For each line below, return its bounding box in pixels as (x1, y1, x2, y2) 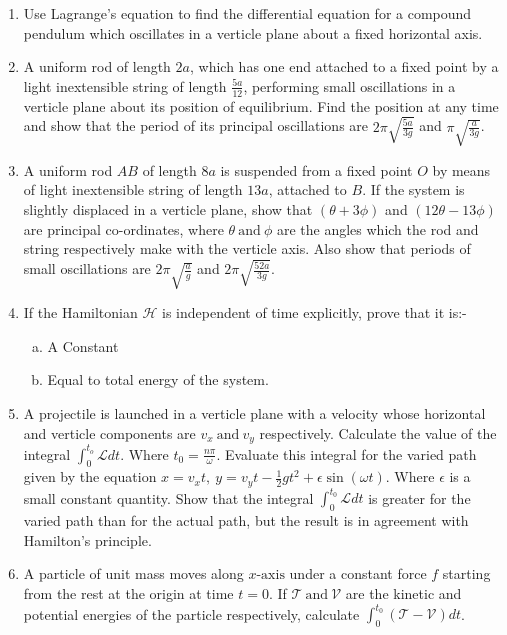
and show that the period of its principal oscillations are (23, 115, 369, 136)
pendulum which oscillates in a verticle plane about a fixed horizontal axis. (23, 22, 483, 43)
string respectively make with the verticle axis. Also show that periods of (23, 238, 471, 259)
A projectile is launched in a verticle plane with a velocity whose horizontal (23, 403, 486, 424)
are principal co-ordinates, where (23, 218, 224, 239)
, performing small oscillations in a (243, 75, 456, 96)
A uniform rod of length (23, 56, 171, 77)
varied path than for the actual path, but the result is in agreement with (23, 510, 469, 531)
